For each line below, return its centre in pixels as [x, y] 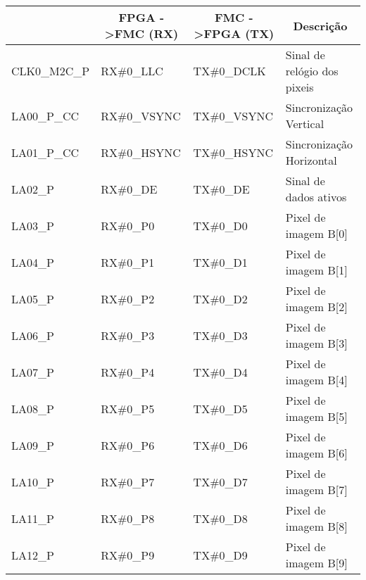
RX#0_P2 [128, 298]
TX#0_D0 [220, 225]
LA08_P [33, 408]
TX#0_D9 [220, 555]
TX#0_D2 [220, 298]
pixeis [299, 87]
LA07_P [33, 372]
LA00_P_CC [45, 115]
